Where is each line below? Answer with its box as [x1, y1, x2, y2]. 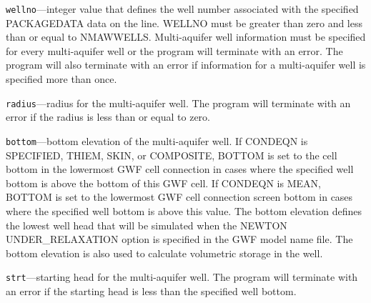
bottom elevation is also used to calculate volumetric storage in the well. [6, 245, 323, 260]
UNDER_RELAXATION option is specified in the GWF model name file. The [6, 232, 353, 247]
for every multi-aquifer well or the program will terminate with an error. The [6, 43, 343, 58]
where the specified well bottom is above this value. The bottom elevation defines [6, 203, 362, 218]
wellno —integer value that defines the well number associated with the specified [6, 1, 359, 16]
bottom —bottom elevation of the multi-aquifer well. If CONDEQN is [6, 133, 308, 148]
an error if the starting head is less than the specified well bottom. [6, 283, 297, 298]
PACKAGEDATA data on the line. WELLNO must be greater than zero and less [6, 15, 362, 30]
